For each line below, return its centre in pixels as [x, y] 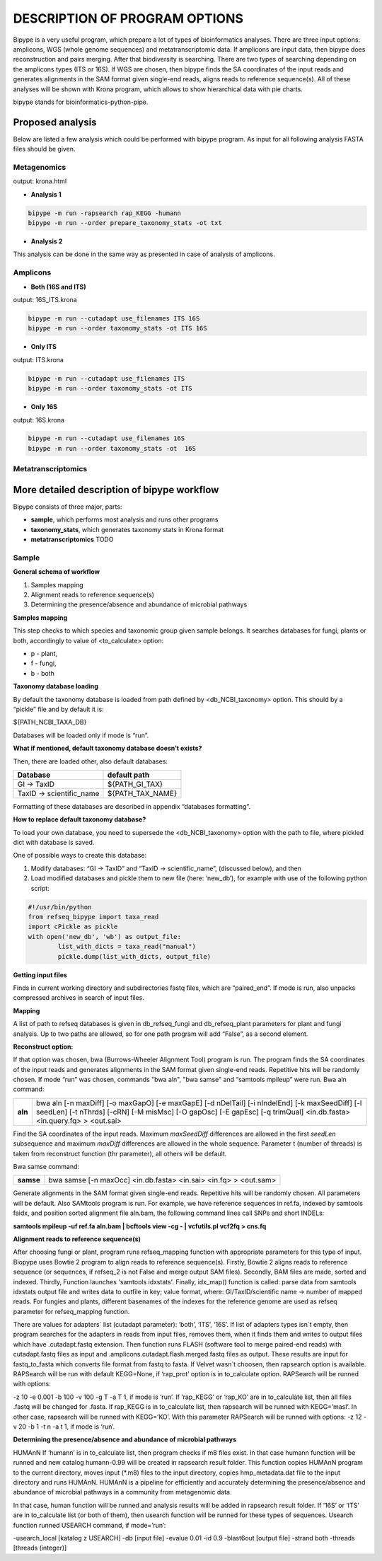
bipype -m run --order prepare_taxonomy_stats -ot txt [125, 223]
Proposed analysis [55, 122]
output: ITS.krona [38, 359]
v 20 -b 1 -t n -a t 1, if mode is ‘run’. [64, 1427]
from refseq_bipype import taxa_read [93, 917]
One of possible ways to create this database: [80, 856]
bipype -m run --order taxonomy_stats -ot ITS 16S [118, 328]
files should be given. [44, 149]
